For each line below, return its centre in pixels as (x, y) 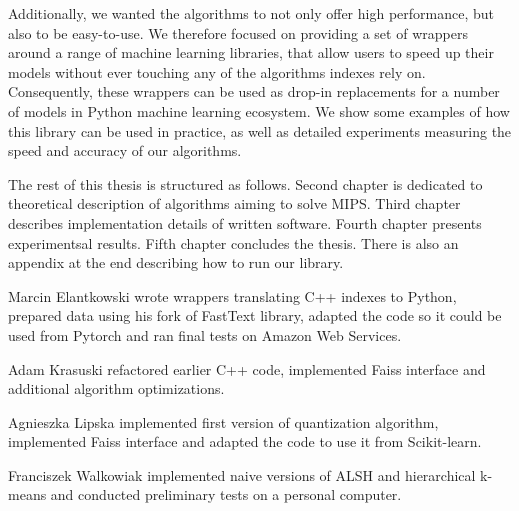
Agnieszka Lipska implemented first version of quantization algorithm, (223, 421)
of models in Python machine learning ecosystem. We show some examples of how (259, 110)
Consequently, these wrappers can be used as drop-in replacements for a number (254, 91)
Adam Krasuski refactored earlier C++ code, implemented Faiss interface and (247, 368)
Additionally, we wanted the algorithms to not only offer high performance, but (251, 13)
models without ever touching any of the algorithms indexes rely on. (217, 71)
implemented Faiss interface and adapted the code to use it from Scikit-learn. (245, 441)
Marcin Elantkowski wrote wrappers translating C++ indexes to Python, (232, 295)
